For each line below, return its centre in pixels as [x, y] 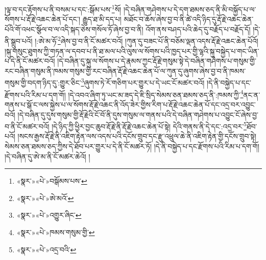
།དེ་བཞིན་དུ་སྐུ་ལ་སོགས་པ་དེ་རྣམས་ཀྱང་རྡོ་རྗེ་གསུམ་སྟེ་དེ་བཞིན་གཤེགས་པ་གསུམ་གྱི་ [157, 61]
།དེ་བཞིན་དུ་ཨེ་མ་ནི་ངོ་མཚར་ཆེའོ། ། [47, 156]
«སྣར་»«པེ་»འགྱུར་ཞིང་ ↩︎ [49, 215]
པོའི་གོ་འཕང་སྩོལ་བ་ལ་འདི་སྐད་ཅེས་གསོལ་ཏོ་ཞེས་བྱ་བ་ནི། [74, 29]
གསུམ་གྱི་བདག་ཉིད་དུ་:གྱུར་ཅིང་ [43, 83]
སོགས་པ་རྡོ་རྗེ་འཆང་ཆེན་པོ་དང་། [42, 19]
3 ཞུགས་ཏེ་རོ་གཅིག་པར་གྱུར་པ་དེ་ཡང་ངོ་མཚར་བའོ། [143, 82]
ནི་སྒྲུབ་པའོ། [19, 41]
